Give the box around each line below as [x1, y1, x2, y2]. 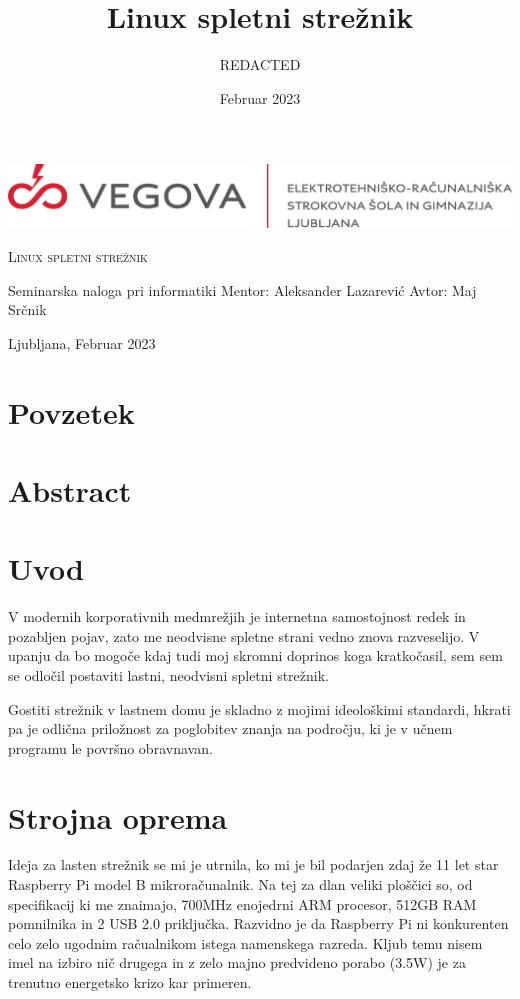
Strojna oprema [8, 796, 228, 837]
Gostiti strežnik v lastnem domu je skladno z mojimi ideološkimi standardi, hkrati [8, 698, 511, 719]
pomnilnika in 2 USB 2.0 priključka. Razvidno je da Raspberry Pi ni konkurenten [8, 913, 509, 934]
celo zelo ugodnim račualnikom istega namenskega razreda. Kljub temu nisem [8, 932, 483, 953]
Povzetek [8, 391, 135, 432]
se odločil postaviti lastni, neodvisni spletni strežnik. [8, 664, 329, 685]
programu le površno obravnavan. [8, 737, 213, 758]
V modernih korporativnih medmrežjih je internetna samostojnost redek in [8, 606, 466, 627]
